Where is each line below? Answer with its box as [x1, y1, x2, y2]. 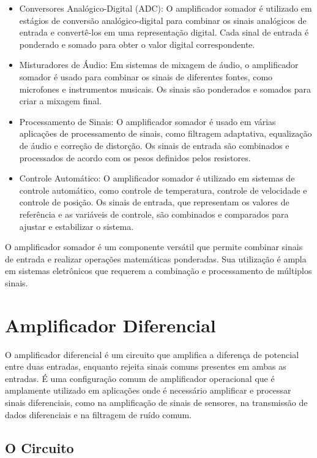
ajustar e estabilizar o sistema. [19, 219, 134, 232]
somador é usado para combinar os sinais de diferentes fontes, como [19, 70, 273, 83]
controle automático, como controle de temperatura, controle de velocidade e [19, 183, 307, 196]
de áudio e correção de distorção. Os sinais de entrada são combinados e [19, 139, 289, 151]
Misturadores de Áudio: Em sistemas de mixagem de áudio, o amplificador [19, 58, 299, 71]
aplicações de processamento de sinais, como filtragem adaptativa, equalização [19, 127, 312, 140]
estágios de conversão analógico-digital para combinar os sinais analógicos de [19, 13, 307, 26]
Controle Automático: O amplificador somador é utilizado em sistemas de [19, 172, 295, 185]
